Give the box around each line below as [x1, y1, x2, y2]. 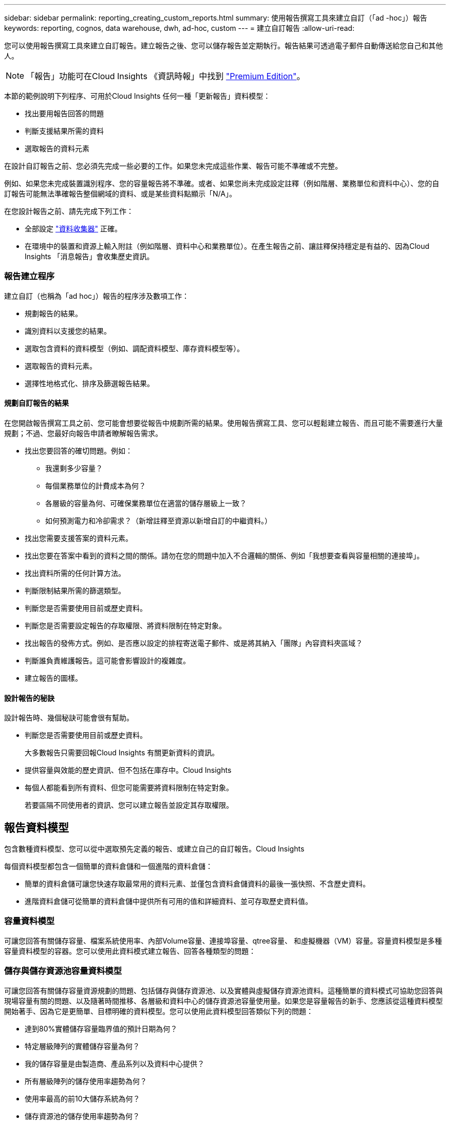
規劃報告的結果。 [25, 309, 82, 318]
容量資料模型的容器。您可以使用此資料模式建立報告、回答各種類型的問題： [4, 946, 256, 955]
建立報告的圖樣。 [25, 673, 82, 682]
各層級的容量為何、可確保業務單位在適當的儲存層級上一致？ [45, 498, 247, 508]
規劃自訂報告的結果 [4, 399, 69, 408]
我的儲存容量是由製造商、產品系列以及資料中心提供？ [25, 1059, 204, 1068]
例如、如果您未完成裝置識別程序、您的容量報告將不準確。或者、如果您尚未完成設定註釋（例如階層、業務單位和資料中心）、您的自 [4, 179, 439, 188]
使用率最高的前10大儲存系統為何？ [25, 1094, 140, 1103]
